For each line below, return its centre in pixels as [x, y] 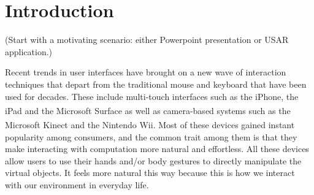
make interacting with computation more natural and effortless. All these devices [157, 149]
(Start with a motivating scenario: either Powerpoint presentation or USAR [147, 40]
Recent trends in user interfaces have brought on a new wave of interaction [146, 72]
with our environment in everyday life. [77, 184]
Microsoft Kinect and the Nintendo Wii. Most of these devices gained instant [150, 124]
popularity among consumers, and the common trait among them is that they [151, 136]
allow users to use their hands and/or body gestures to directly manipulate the [153, 160]
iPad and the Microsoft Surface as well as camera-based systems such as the [148, 110]
